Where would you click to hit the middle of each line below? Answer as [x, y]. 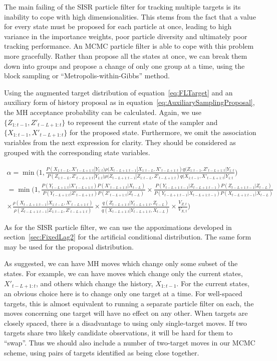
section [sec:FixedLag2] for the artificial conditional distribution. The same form [128, 237]
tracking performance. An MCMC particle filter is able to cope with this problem [129, 46]
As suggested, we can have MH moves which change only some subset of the [121, 263]
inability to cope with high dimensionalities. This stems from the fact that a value [130, 16]
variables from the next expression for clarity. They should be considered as [120, 142]
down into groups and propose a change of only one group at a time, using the [124, 66]
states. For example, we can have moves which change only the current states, [123, 273]
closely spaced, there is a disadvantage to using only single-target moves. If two [125, 323]
